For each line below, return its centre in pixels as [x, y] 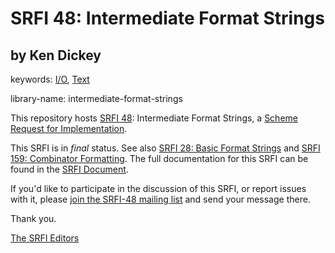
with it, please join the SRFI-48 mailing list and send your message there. [160, 199]
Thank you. [33, 218]
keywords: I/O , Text [50, 79]
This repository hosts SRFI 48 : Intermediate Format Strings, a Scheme [154, 118]
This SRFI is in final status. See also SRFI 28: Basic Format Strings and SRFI [165, 148]
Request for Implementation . [69, 128]
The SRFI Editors [45, 238]
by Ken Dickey [56, 55]
